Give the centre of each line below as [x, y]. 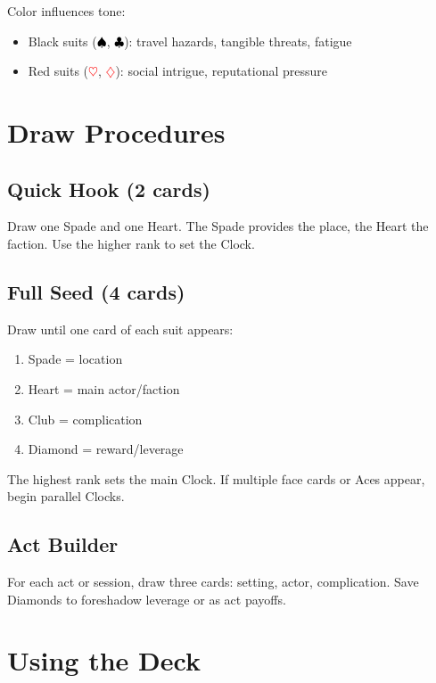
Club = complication [85, 419]
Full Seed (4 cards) [96, 291]
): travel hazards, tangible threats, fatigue [238, 41]
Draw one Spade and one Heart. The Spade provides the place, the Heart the [218, 226]
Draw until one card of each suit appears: [120, 329]
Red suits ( [58, 71]
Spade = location [75, 359]
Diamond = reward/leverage [106, 449]
